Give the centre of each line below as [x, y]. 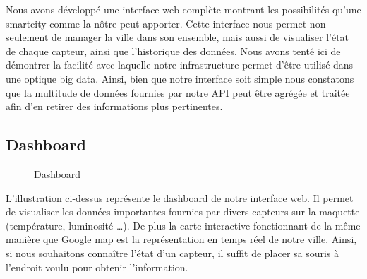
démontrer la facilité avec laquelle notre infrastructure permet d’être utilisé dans [180, 65]
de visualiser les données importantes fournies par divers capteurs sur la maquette [183, 212]
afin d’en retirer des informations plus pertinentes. [114, 106]
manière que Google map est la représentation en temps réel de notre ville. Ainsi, [181, 239]
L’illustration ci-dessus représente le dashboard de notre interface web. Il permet [180, 197]
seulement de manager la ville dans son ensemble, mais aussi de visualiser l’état [178, 37]
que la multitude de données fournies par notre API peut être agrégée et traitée [178, 92]
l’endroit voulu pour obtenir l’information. [97, 267]
